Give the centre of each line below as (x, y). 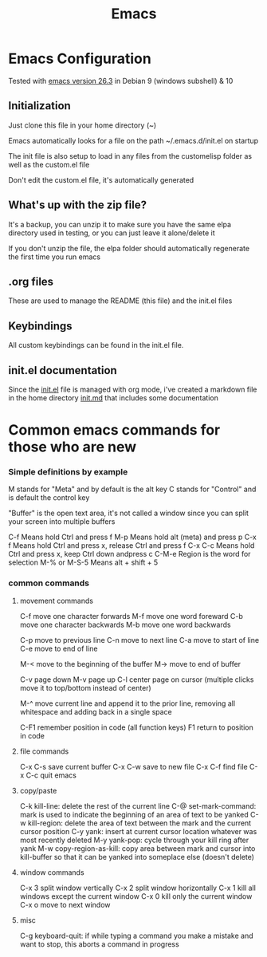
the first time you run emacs (55, 257)
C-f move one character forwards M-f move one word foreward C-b (131, 616)
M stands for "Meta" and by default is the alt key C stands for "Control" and (132, 489)
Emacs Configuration (80, 59)
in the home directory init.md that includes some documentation (114, 398)
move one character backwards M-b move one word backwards (125, 624)
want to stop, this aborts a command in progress (99, 944)
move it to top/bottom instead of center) (85, 687)
